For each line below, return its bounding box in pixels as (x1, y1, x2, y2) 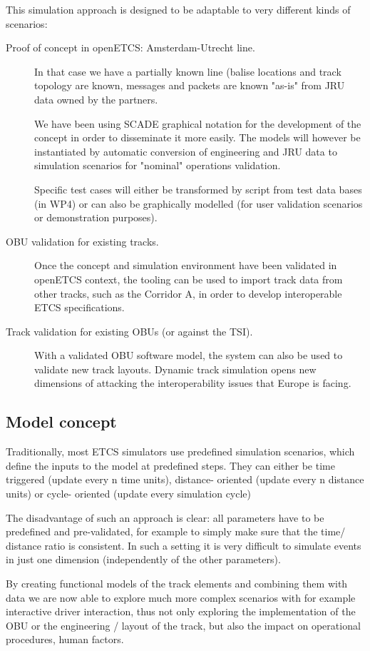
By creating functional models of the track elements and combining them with (6, 576, 348, 591)
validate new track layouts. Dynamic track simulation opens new (34, 361, 317, 376)
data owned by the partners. (34, 91, 158, 106)
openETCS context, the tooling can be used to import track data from (34, 271, 343, 286)
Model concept (6, 410, 117, 433)
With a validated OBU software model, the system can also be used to (34, 348, 343, 363)
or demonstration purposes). (34, 210, 158, 225)
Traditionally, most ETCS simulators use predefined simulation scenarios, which (6, 444, 355, 459)
